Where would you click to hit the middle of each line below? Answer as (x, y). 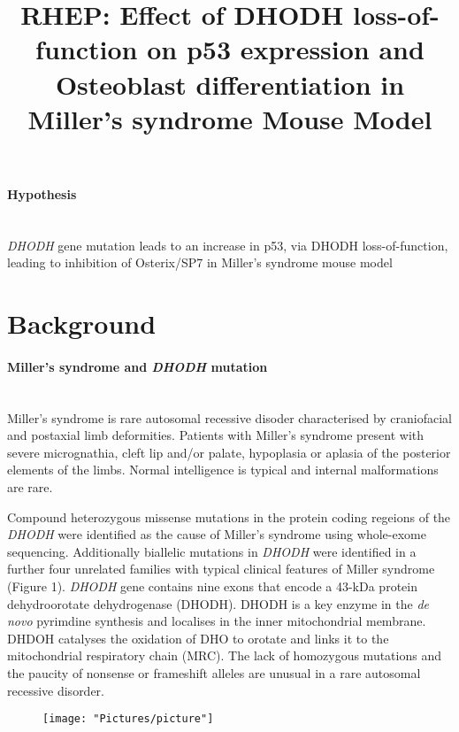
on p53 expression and (286, 49)
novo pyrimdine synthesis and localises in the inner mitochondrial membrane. (217, 621)
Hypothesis (42, 193)
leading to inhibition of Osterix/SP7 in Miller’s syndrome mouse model (200, 262)
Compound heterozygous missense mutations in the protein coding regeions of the (229, 516)
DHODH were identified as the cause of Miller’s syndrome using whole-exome (217, 534)
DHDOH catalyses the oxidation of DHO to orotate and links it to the (198, 638)
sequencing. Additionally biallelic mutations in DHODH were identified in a (212, 551)
